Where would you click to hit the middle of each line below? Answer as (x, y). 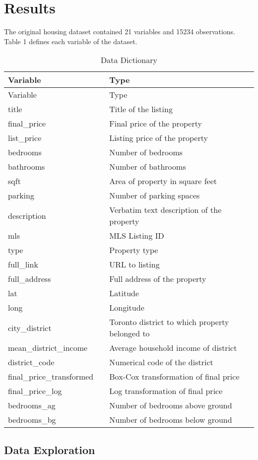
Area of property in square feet (163, 181)
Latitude (124, 293)
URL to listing (134, 264)
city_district (30, 328)
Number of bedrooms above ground (171, 405)
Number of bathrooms (148, 167)
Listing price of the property (159, 138)
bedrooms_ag (32, 405)
